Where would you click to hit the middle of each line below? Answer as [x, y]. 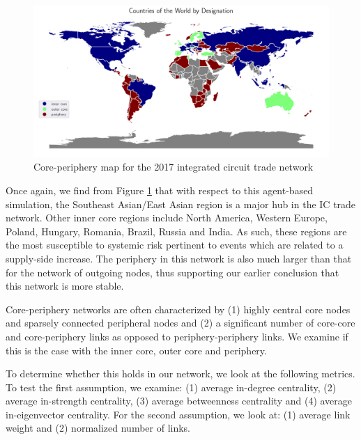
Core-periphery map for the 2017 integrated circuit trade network [174, 167]
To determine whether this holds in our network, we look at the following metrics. [180, 374]
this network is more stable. [65, 286]
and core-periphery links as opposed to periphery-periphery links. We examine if [177, 336]
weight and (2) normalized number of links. [98, 428]
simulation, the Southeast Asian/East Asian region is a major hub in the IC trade [181, 204]
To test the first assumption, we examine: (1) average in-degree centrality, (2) [171, 387]
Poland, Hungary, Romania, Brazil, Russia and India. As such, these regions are [176, 231]
